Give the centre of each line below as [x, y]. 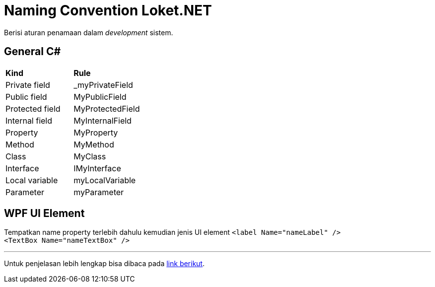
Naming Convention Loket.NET [108, 10]
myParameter [99, 192]
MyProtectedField [107, 108]
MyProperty [96, 132]
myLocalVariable [105, 180]
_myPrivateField [103, 85]
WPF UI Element [44, 214]
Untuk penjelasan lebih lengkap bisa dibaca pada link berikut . [104, 264]
